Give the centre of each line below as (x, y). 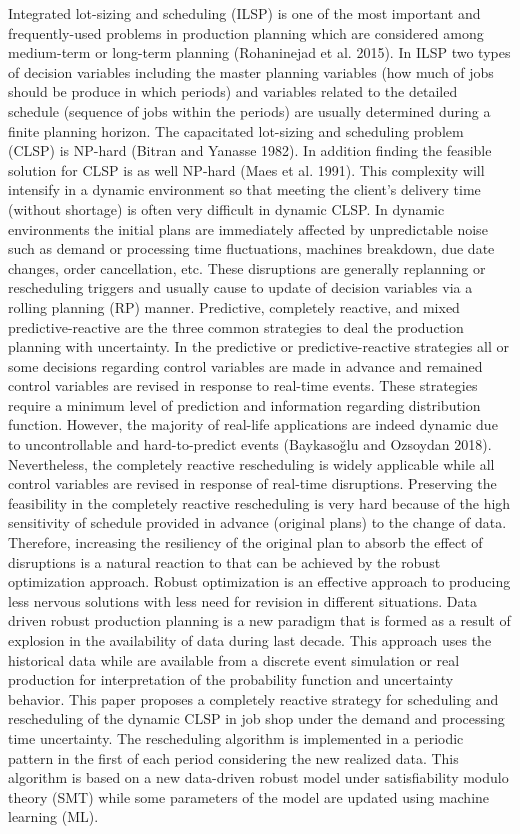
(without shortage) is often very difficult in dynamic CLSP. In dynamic (226, 208)
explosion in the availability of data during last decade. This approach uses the (250, 640)
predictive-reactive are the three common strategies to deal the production (236, 326)
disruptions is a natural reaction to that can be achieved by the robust (224, 561)
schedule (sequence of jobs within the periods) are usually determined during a (249, 110)
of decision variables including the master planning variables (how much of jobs (251, 71)
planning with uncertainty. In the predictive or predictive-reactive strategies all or (258, 346)
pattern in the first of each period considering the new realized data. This (233, 757)
